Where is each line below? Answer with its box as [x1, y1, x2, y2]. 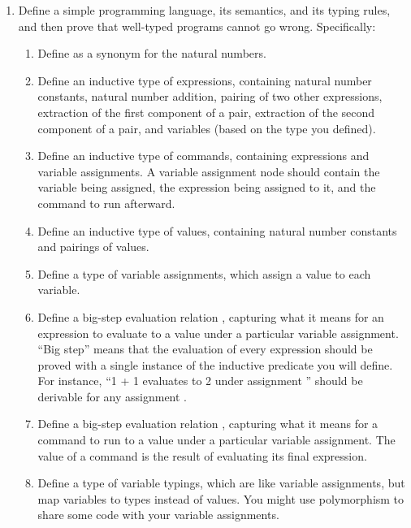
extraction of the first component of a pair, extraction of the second [37, 103, 375, 120]
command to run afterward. [37, 194, 175, 211]
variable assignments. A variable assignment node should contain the [37, 162, 380, 180]
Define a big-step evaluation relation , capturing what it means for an [37, 308, 384, 325]
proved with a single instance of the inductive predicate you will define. [37, 356, 393, 373]
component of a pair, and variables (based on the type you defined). [37, 119, 376, 136]
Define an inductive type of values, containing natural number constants [37, 222, 397, 239]
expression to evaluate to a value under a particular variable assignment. [37, 324, 399, 341]
